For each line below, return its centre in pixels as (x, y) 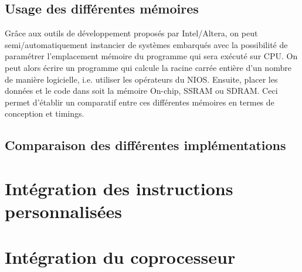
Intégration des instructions (119, 188)
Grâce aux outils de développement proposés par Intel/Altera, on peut (131, 33)
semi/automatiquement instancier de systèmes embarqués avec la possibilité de (146, 44)
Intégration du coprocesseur (120, 257)
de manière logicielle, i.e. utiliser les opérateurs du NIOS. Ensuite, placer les (141, 79)
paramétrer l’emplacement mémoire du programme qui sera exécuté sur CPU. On (151, 56)
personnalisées (63, 211)
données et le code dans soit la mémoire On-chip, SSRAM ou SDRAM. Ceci (141, 91)
